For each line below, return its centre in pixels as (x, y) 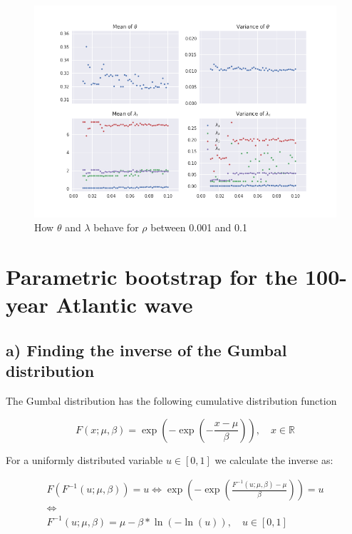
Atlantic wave (124, 304)
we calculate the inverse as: (274, 459)
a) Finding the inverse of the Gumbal (146, 349)
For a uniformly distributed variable (84, 459)
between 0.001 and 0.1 (199, 227)
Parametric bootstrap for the (152, 277)
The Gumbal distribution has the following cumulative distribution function (171, 401)
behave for (116, 227)
